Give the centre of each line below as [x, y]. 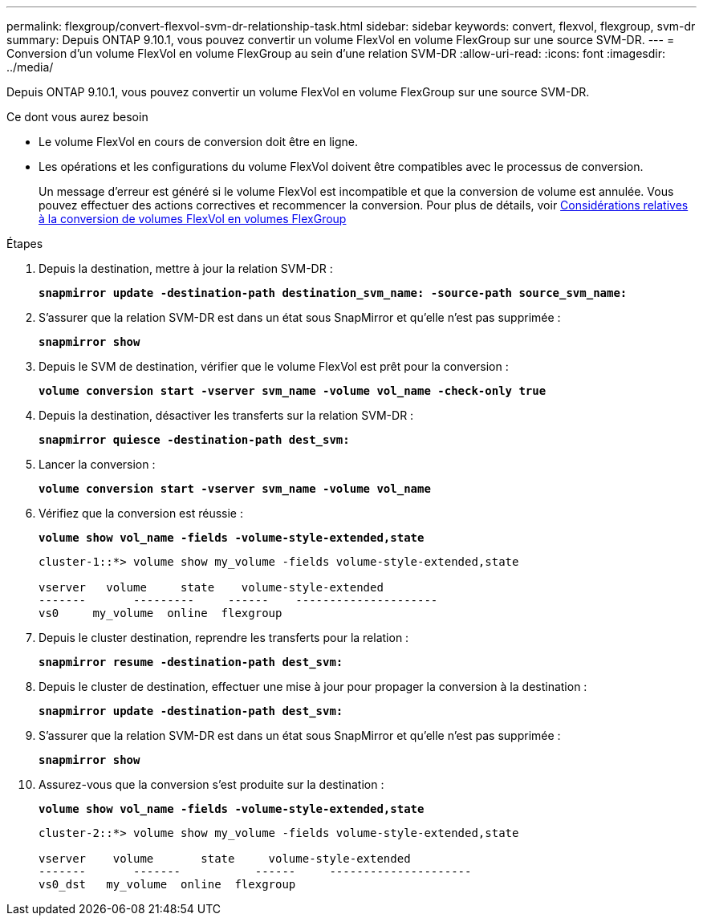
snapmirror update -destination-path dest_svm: [191, 711]
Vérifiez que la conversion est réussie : [141, 513]
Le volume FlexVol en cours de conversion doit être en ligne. [198, 142]
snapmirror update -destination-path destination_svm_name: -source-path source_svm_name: [333, 293]
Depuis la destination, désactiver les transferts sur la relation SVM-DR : [226, 415]
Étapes [25, 244]
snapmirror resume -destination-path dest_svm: [191, 662]
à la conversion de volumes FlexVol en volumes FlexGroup [193, 219]
